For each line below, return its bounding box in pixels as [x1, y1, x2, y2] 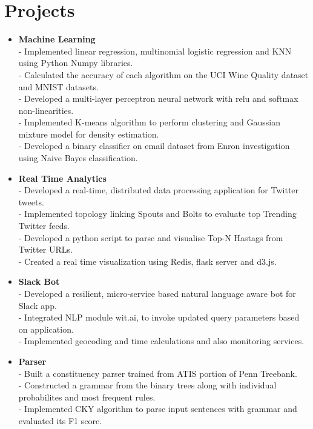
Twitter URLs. [18, 243, 73, 256]
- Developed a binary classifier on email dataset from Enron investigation [18, 139, 290, 152]
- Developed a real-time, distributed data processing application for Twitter [18, 184, 299, 196]
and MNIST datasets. [18, 80, 99, 93]
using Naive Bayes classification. [18, 151, 138, 164]
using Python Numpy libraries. [18, 56, 133, 69]
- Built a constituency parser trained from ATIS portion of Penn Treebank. [18, 367, 297, 379]
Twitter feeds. [18, 219, 70, 232]
